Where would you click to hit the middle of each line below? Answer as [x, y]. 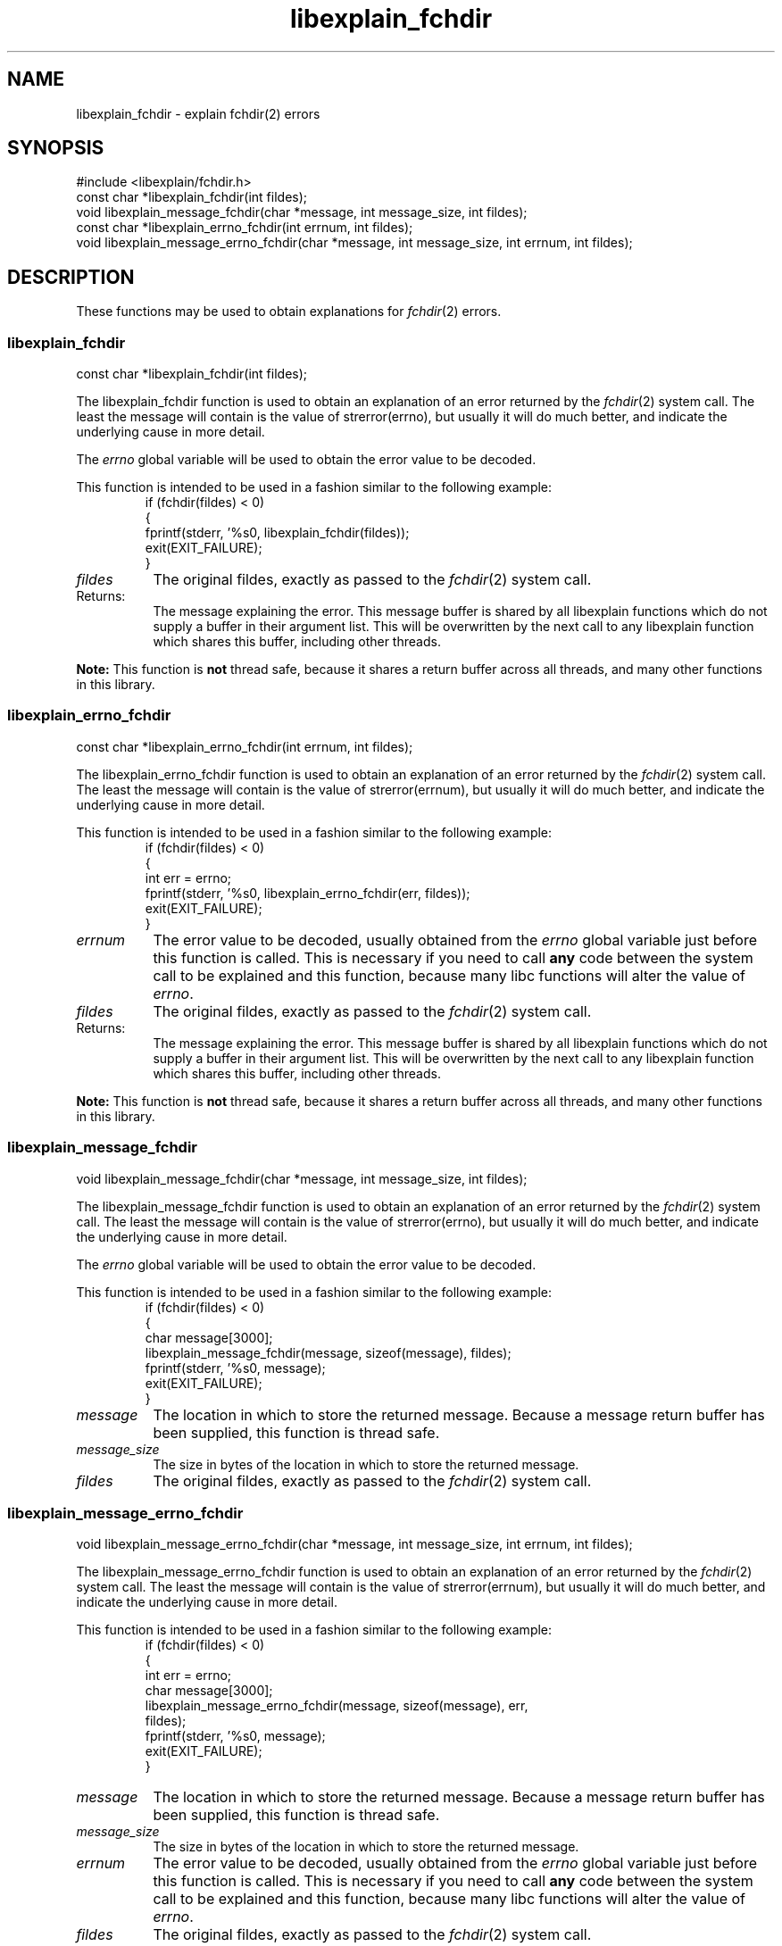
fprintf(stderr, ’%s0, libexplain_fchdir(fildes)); [277, 533]
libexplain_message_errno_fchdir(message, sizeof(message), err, [337, 1706]
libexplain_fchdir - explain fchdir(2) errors [198, 113]
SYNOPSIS [56, 148]
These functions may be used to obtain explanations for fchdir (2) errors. [289, 312]
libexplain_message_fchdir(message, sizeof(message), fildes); [328, 1352]
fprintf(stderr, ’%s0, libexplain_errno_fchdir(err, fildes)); [308, 893]
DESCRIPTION [71, 277]
